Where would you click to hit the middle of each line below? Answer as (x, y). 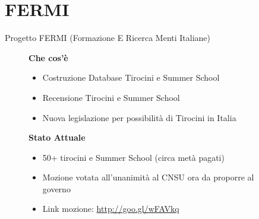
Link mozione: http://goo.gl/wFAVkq (111, 209)
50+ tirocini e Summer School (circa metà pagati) (133, 157)
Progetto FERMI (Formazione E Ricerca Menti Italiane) (108, 38)
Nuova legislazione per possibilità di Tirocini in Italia (139, 117)
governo (56, 188)
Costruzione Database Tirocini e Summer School (131, 77)
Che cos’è (48, 57)
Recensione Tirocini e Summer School (111, 97)
